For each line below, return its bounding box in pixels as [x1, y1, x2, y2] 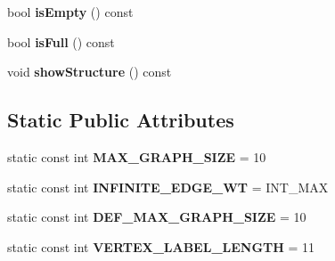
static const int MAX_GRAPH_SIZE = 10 [7, 147, 266, 166]
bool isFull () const [7, 32, 115, 51]
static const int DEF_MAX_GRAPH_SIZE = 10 [7, 208, 306, 226]
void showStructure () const [7, 62, 172, 81]
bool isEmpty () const [7, 3, 134, 20]
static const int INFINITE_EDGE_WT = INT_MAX [7, 177, 329, 196]
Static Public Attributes [7, 106, 234, 134]
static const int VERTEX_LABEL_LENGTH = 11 [7, 237, 315, 256]
